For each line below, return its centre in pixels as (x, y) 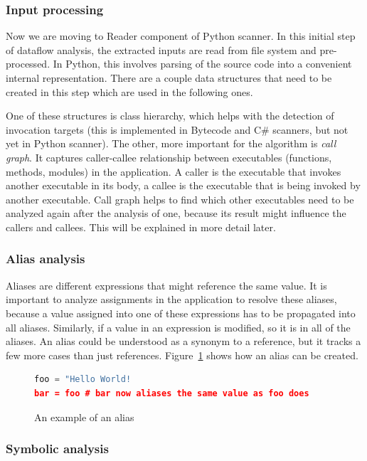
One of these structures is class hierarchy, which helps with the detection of (170, 116)
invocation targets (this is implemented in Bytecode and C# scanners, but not (177, 129)
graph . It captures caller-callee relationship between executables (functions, (169, 157)
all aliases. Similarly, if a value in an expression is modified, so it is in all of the (178, 327)
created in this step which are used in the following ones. (129, 91)
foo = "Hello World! (83, 380)
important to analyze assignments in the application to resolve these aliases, (171, 299)
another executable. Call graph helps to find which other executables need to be (180, 199)
